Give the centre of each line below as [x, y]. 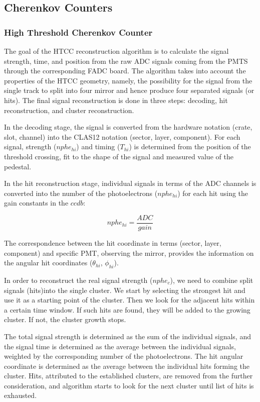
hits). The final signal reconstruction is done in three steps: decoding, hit [116, 100]
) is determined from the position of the [190, 146]
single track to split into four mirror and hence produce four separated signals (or [129, 90]
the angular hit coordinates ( [48, 263]
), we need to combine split [212, 280]
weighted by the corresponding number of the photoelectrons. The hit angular [124, 356]
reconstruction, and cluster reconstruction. [69, 110]
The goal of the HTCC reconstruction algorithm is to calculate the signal [116, 51]
